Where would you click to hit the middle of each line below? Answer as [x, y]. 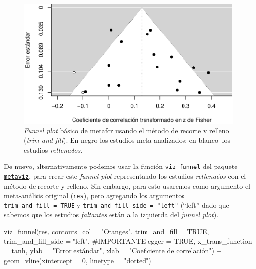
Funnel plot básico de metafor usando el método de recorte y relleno [127, 130]
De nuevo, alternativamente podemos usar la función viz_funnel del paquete [121, 166]
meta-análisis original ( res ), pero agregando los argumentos [94, 195]
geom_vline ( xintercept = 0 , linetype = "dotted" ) [78, 260]
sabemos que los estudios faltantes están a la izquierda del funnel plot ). [111, 215]
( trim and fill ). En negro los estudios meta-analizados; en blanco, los [127, 140]
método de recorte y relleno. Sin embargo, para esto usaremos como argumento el [127, 185]
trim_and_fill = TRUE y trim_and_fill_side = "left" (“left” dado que [117, 205]
